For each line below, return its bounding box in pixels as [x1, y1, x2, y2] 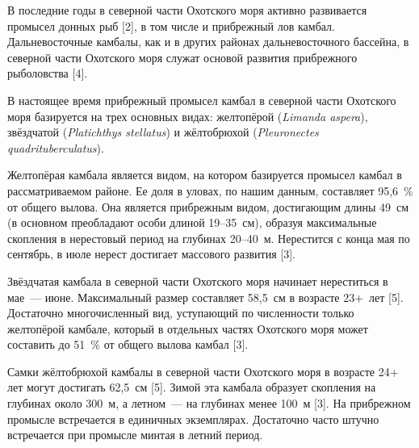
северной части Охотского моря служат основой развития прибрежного [7, 48, 358, 65]
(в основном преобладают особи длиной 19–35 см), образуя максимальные [7, 214, 377, 231]
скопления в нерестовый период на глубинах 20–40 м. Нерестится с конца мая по [7, 229, 410, 246]
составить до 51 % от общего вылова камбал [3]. [7, 336, 249, 353]
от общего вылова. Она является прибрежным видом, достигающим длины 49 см [7, 198, 409, 215]
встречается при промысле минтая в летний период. [7, 426, 263, 443]
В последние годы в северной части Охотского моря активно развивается [7, 2, 367, 18]
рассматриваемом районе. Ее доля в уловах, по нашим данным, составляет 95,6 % [7, 182, 413, 199]
